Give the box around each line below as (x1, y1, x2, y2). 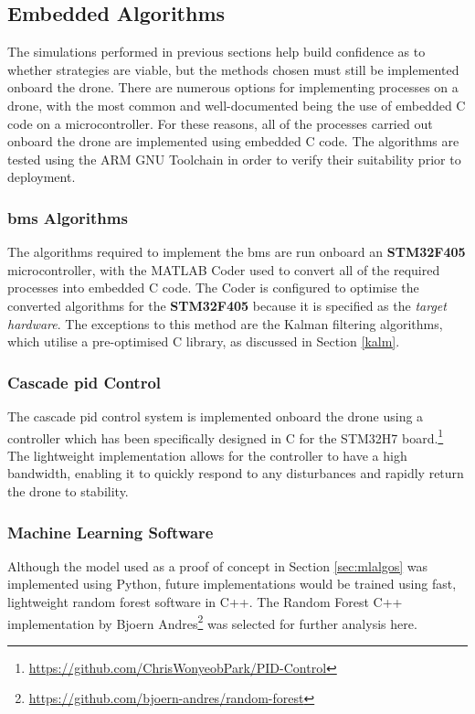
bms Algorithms (7, 206, 128, 229)
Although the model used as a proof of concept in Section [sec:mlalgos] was (7, 556, 428, 575)
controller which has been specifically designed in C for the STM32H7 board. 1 (7, 425, 444, 447)
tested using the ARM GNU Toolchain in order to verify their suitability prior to (7, 149, 461, 168)
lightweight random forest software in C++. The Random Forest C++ (7, 591, 403, 611)
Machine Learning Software (7, 520, 214, 543)
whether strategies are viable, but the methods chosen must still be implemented (7, 59, 459, 79)
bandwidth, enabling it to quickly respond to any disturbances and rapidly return (7, 464, 464, 483)
